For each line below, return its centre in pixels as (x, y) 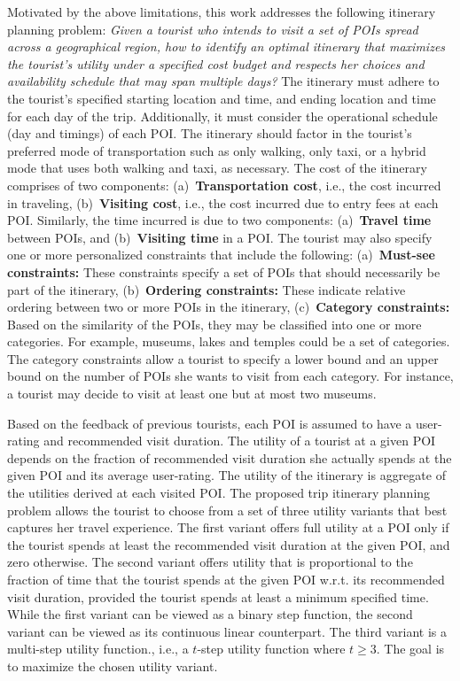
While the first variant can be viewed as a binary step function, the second (210, 614)
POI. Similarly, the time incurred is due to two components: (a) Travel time (219, 220)
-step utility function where (271, 649)
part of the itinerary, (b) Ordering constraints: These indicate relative (207, 289)
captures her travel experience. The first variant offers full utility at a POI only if (228, 527)
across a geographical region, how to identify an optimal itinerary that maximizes (226, 46)
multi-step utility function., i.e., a (98, 649)
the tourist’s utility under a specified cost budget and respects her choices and (216, 63)
